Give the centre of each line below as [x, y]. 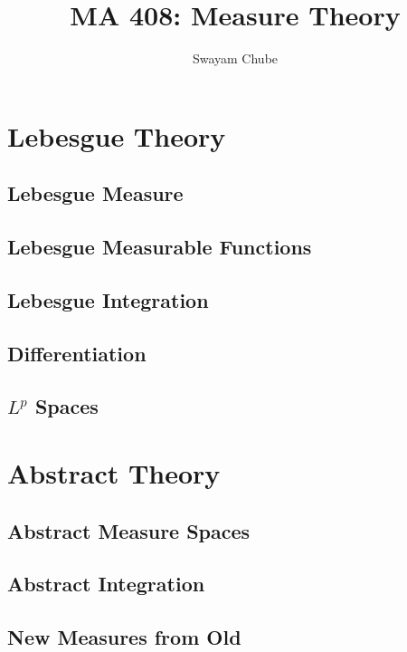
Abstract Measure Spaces [129, 530]
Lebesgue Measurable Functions [160, 247]
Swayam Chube [235, 58]
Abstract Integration [106, 584]
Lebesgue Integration [108, 299]
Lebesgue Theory [117, 135]
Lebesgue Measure [95, 193]
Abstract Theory [114, 473]
